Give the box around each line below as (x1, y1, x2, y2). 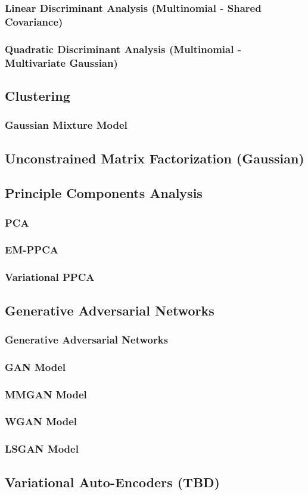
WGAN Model (5, 414, 77, 429)
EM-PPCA (5, 242, 59, 257)
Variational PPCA (5, 270, 95, 284)
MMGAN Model (5, 386, 87, 401)
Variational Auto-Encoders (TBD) (5, 472, 220, 491)
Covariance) (5, 14, 63, 29)
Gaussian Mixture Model (5, 117, 127, 132)
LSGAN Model (5, 441, 79, 456)
